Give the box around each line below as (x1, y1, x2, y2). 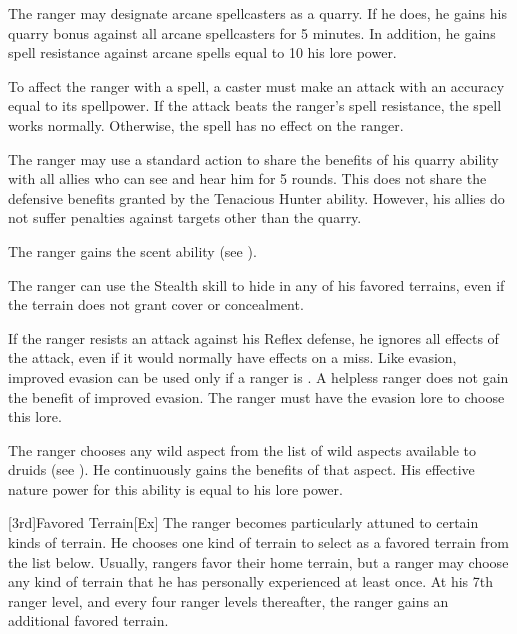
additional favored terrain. (8, 610, 169, 631)
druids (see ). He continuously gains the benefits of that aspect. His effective (8, 459, 475, 480)
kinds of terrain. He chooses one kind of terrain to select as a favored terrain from (8, 532, 509, 553)
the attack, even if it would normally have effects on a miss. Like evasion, (8, 347, 457, 368)
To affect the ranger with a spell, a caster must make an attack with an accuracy (8, 75, 505, 96)
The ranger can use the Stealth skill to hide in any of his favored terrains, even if (8, 274, 505, 295)
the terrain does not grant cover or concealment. (8, 294, 304, 315)
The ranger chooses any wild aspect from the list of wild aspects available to (8, 439, 476, 460)
